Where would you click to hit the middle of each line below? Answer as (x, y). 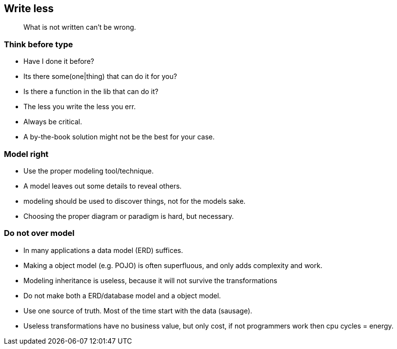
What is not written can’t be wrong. (80, 27)
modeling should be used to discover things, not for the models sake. (135, 201)
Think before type (39, 44)
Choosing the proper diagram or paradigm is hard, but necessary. (129, 216)
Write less (29, 9)
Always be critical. (53, 122)
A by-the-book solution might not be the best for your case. (119, 137)
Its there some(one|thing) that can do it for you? (100, 77)
